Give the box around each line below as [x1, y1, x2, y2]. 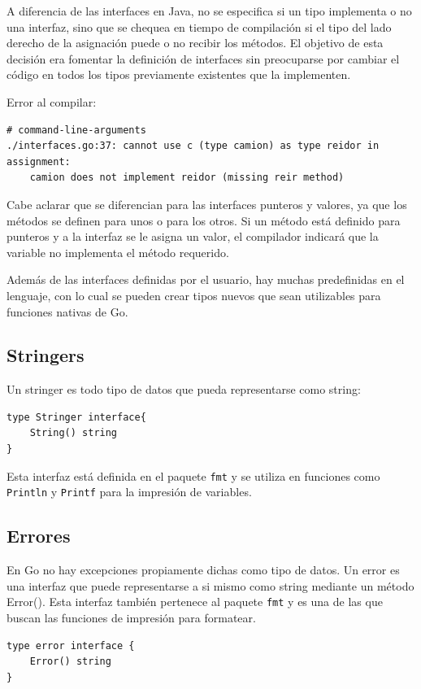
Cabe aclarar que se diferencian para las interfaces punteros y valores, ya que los [7, 195, 407, 212]
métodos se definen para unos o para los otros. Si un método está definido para [7, 211, 401, 229]
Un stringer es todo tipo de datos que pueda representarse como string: [7, 381, 361, 398]
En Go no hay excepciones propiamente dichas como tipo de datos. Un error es [7, 561, 400, 578]
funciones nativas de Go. [7, 303, 128, 320]
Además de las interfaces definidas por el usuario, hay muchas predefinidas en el [7, 271, 405, 288]
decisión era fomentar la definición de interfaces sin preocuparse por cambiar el [7, 50, 400, 67]
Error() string [29, 656, 111, 668]
